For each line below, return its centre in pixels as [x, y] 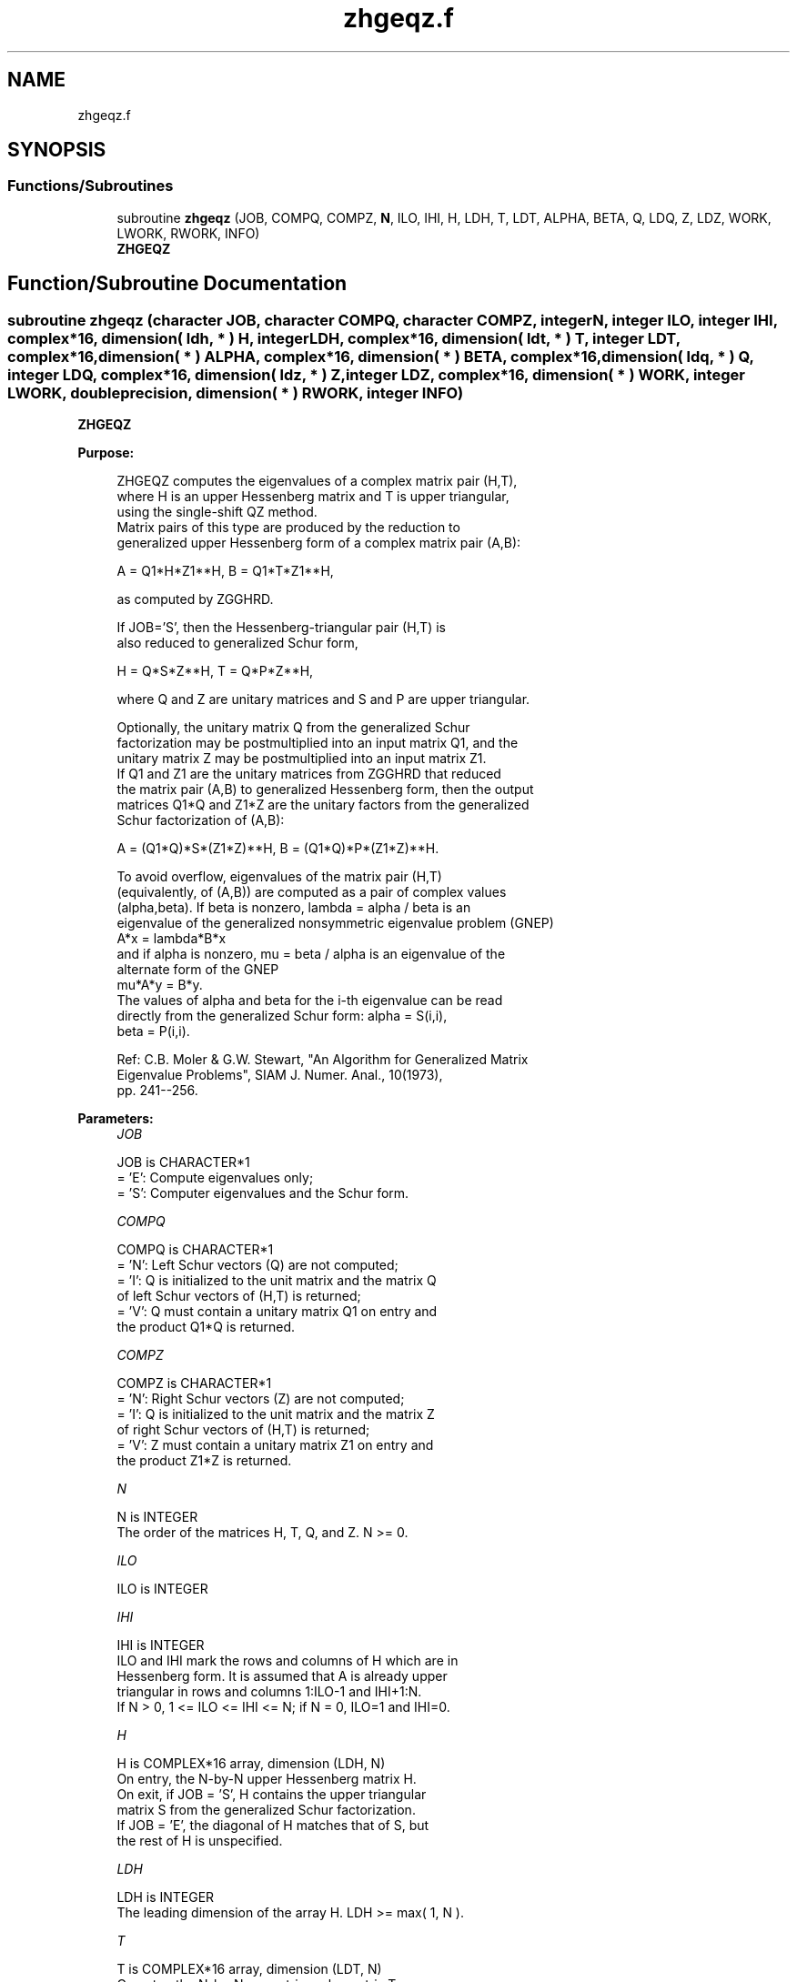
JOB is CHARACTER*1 [183, 1162]
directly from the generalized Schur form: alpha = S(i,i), [282, 1016]
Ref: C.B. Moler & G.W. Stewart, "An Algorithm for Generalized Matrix [323, 1060]
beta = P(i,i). [153, 1031]
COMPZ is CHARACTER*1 [194, 1383]
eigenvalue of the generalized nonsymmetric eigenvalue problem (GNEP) [335, 923]
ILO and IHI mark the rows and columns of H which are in [288, 1661]
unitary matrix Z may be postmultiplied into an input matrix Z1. [302, 759]
